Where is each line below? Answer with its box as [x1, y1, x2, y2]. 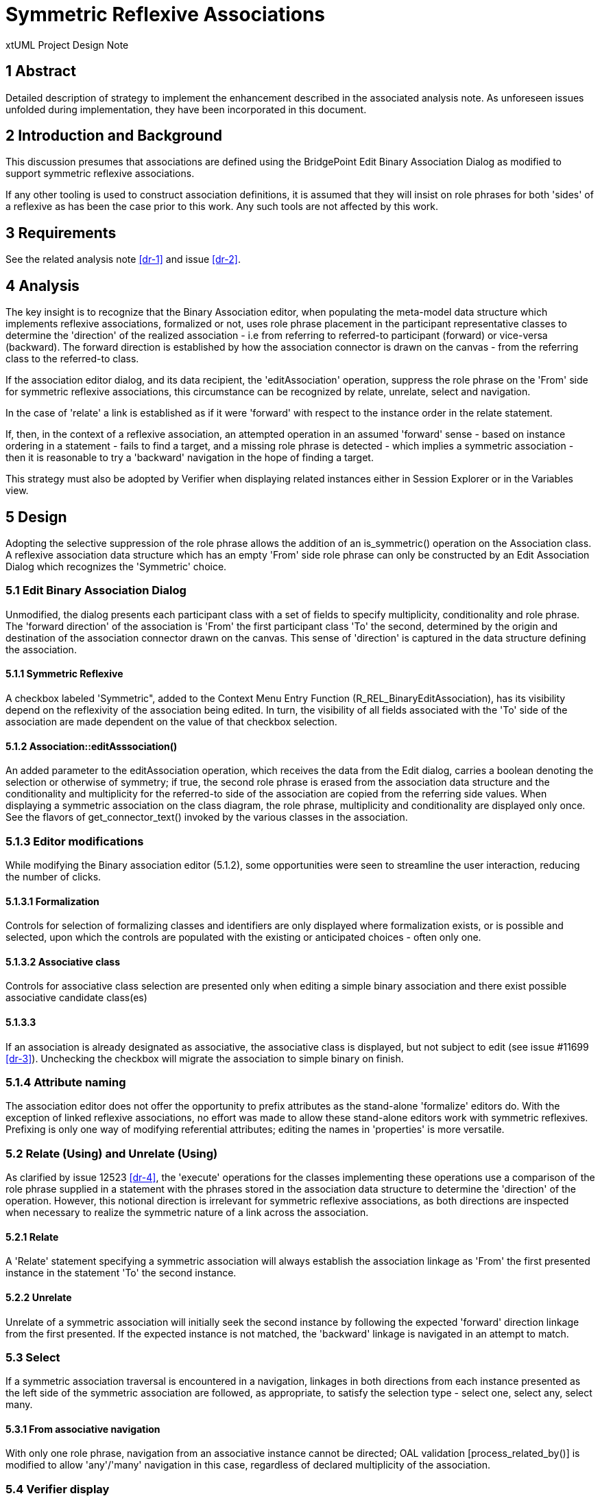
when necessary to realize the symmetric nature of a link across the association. [5, 1206, 369, 1219]
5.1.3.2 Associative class [5, 955, 121, 968]
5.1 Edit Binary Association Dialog [5, 583, 187, 598]
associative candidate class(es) [5, 992, 147, 1004]
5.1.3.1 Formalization [5, 895, 99, 907]
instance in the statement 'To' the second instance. [5, 1267, 237, 1279]
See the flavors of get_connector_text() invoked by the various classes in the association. [5, 811, 408, 823]
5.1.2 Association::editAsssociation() [5, 740, 178, 752]
